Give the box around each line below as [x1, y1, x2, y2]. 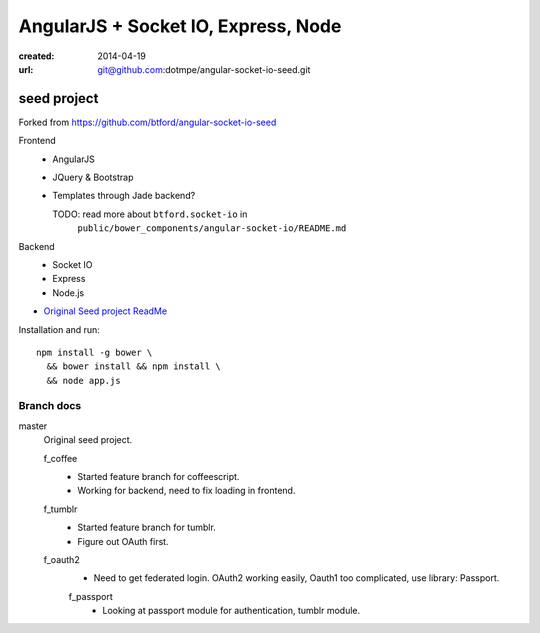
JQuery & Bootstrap [52, 171, 134, 184]
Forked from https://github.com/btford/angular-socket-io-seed [18, 116, 277, 128]
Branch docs [18, 399, 82, 413]
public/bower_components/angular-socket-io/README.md [77, 223, 347, 234]
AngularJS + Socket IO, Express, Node [18, 15, 342, 37]
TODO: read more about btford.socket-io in [52, 208, 248, 220]
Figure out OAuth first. [77, 535, 169, 547]
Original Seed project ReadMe [43, 305, 168, 317]
